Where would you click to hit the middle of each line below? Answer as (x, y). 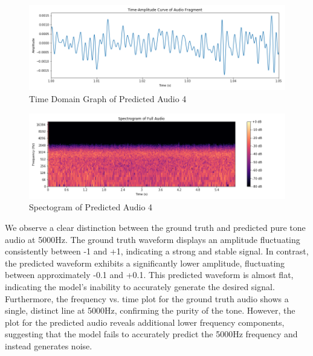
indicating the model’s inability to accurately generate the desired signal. (140, 286)
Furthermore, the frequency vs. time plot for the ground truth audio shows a (147, 298)
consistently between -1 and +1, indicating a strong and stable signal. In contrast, (157, 251)
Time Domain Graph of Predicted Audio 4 (108, 98)
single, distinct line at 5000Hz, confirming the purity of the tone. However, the (150, 310)
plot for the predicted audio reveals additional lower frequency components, (145, 322)
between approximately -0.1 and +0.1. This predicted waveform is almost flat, (149, 275)
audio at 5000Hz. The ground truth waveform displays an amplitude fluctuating (153, 239)
